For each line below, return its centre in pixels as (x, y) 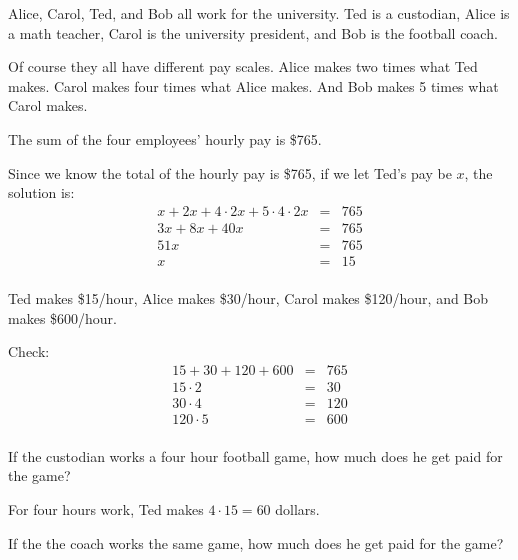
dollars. (297, 509)
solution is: (41, 192)
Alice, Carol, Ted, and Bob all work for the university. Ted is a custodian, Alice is (259, 13)
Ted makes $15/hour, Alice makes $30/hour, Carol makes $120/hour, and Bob (248, 297)
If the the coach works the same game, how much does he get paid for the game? (256, 542)
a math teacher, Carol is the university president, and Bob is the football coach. (253, 32)
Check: (29, 351)
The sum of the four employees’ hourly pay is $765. (165, 138)
